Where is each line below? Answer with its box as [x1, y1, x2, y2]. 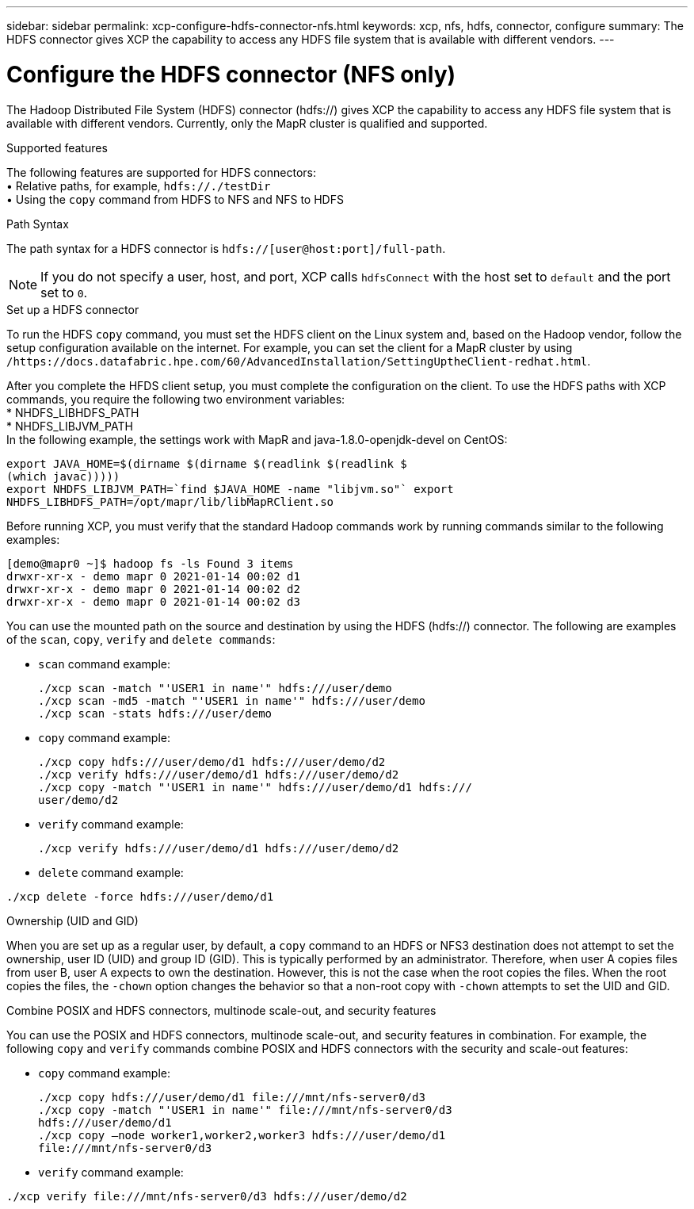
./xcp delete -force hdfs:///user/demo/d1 [6, 890, 274, 903]
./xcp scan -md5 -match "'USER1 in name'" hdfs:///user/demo [38, 694, 425, 707]
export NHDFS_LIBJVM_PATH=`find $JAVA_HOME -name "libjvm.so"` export [6, 482, 454, 495]
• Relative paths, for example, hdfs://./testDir [6, 178, 271, 193]
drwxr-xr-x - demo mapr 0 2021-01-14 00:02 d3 [6, 595, 300, 608]
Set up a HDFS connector [6, 302, 139, 316]
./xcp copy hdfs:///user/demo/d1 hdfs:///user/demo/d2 [38, 755, 386, 768]
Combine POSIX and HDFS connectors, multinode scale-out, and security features [6, 1003, 437, 1017]
